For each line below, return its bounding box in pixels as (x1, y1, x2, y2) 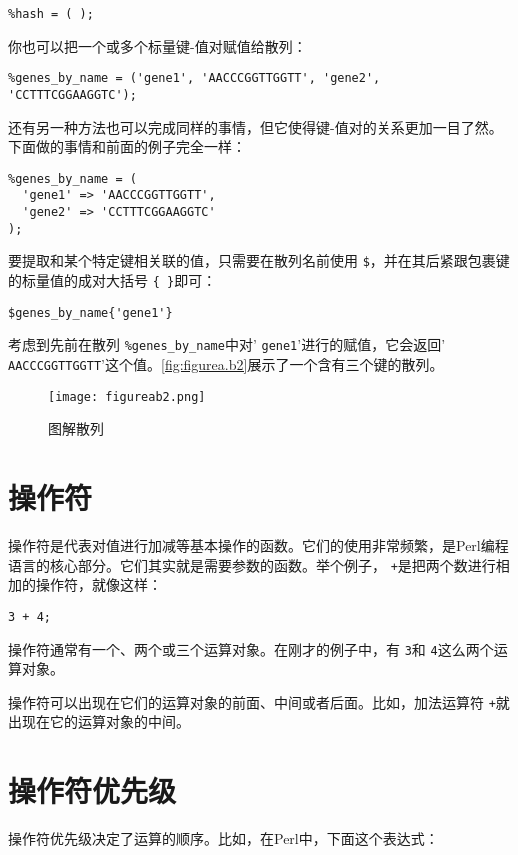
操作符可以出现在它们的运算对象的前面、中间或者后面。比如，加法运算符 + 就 (8, 691, 510, 712)
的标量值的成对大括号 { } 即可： (8, 270, 217, 291)
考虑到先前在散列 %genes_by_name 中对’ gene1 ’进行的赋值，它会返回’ (8, 334, 446, 355)
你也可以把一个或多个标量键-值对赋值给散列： (8, 35, 307, 56)
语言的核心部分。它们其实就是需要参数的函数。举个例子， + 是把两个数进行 (8, 554, 496, 575)
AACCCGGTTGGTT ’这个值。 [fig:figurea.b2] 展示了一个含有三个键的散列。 (8, 354, 444, 374)
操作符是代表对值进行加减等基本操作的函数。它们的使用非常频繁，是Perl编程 (8, 535, 509, 556)
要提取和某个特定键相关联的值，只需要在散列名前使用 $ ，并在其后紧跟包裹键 (8, 250, 510, 271)
